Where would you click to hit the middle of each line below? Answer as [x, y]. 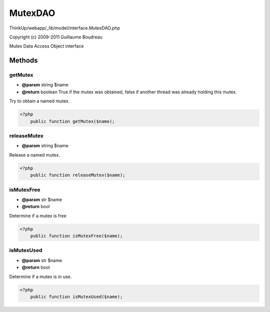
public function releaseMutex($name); [78, 175]
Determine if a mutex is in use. [40, 277]
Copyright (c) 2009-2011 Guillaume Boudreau [56, 37]
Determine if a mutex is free [38, 216]
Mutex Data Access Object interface [46, 46]
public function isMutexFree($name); [76, 236]
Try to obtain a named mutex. [39, 101]
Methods [23, 61]
